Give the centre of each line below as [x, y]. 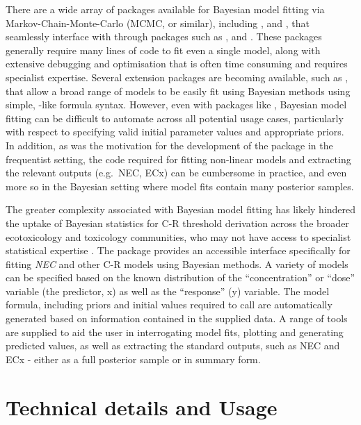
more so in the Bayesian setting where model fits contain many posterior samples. [180, 186]
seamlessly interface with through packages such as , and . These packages [164, 36]
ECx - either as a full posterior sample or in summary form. [133, 359]
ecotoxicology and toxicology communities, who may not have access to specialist [178, 236]
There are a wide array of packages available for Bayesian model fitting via [165, 9]
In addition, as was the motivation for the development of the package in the [169, 145]
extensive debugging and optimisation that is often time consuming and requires [177, 64]
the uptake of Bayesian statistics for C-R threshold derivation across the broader [177, 223]
